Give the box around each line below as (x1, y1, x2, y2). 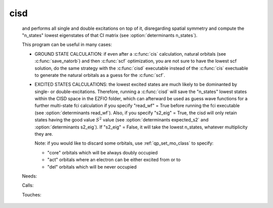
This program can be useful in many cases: (22, 41, 112, 48)
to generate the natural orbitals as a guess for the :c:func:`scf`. (34, 72, 165, 78)
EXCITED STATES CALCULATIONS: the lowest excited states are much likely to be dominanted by (34, 81, 238, 88)
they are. (34, 131, 53, 137)
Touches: (22, 191, 41, 197)
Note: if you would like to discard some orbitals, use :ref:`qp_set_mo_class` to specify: (34, 140, 214, 146)
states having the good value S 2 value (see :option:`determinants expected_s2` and (34, 116, 209, 123)
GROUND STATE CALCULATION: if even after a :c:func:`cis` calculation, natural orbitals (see (34, 51, 226, 57)
